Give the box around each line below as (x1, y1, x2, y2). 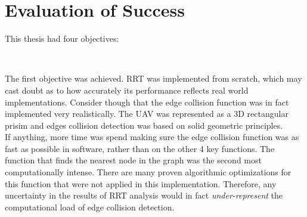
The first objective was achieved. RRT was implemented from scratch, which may (5, 72, 302, 85)
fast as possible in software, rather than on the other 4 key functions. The (5, 142, 275, 154)
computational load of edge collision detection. (5, 200, 175, 213)
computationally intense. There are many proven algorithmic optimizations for (5, 166, 292, 178)
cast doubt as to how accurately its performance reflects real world (5, 83, 249, 96)
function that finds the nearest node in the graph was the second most (5, 154, 262, 166)
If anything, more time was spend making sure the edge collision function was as (5, 131, 299, 143)
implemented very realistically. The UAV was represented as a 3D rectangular (5, 107, 289, 120)
